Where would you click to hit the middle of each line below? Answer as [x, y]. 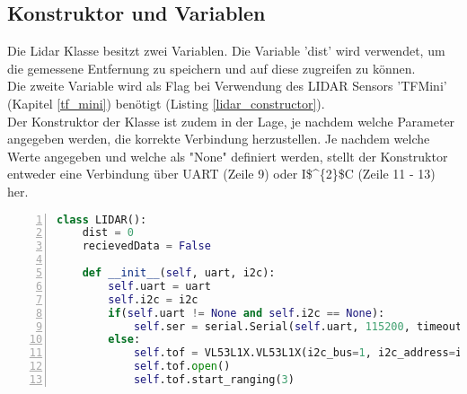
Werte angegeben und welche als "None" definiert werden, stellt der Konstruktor [228, 156]
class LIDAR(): [102, 219]
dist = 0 [108, 233]
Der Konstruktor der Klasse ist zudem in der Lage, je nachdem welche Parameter [231, 121]
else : [124, 340]
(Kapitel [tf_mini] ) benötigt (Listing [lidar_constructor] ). [166, 103]
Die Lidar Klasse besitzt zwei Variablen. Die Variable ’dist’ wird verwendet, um [226, 51]
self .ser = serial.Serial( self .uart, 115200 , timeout [298, 326]
